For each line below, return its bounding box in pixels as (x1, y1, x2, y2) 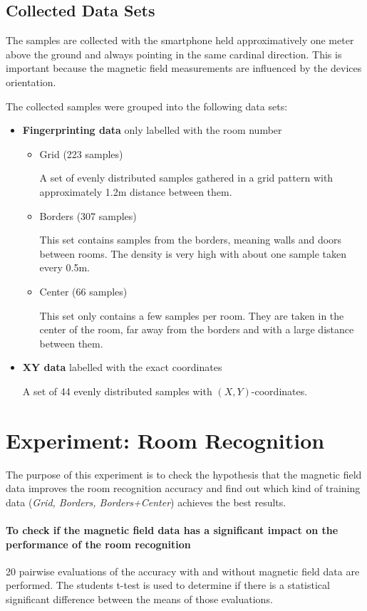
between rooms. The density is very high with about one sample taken (39, 246, 347, 261)
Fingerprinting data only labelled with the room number (22, 122, 282, 137)
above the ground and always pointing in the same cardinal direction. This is (6, 46, 342, 61)
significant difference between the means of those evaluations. (6, 591, 273, 606)
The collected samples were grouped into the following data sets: (6, 98, 288, 113)
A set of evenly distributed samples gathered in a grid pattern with (39, 170, 334, 185)
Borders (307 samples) (39, 208, 137, 223)
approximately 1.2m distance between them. (39, 184, 232, 199)
